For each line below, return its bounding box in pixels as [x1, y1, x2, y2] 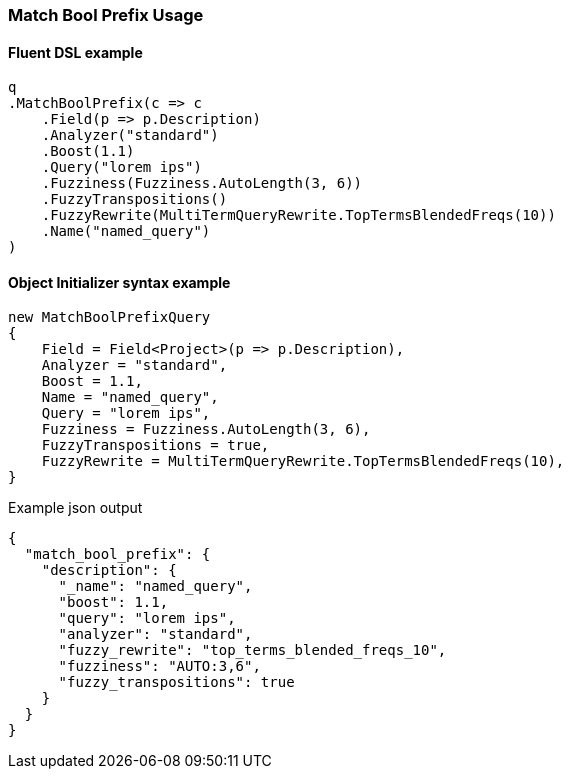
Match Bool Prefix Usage [8, 5, 204, 25]
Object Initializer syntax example [8, 273, 231, 291]
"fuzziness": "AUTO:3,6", [58, 658, 261, 675]
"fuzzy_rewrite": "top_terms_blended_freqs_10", [58, 642, 447, 659]
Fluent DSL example [8, 43, 143, 61]
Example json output [8, 499, 143, 517]
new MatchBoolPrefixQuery [8, 309, 211, 326]
